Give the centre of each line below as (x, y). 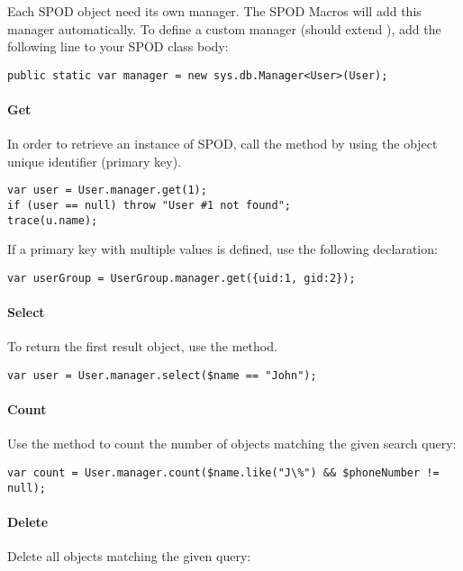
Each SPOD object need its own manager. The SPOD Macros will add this (214, 11)
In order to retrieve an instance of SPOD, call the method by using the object (222, 144)
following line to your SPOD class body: (118, 46)
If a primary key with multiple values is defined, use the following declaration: (222, 249)
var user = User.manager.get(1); (107, 190)
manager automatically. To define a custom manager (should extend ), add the (224, 28)
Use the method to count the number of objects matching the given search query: (232, 444)
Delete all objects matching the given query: (129, 556)
